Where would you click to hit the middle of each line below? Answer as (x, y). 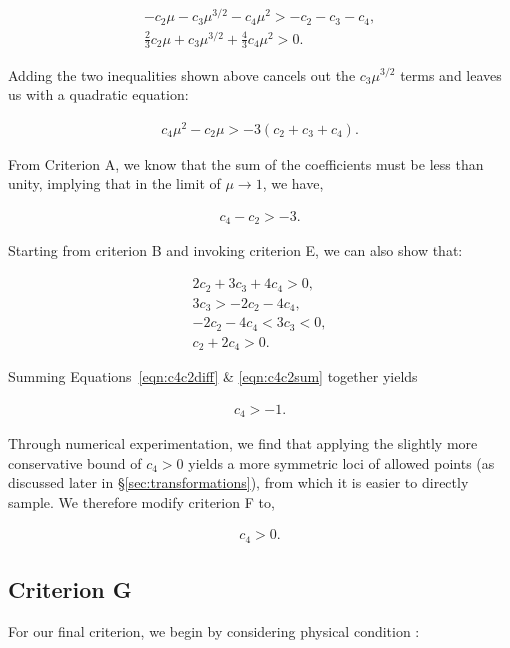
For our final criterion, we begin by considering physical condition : (214, 631)
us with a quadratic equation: (98, 94)
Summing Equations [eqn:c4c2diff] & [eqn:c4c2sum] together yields (213, 376)
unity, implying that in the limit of (114, 183)
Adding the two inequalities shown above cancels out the (182, 74)
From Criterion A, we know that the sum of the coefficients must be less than (246, 163)
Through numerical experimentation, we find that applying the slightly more (243, 443)
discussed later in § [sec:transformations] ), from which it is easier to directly (238, 482)
